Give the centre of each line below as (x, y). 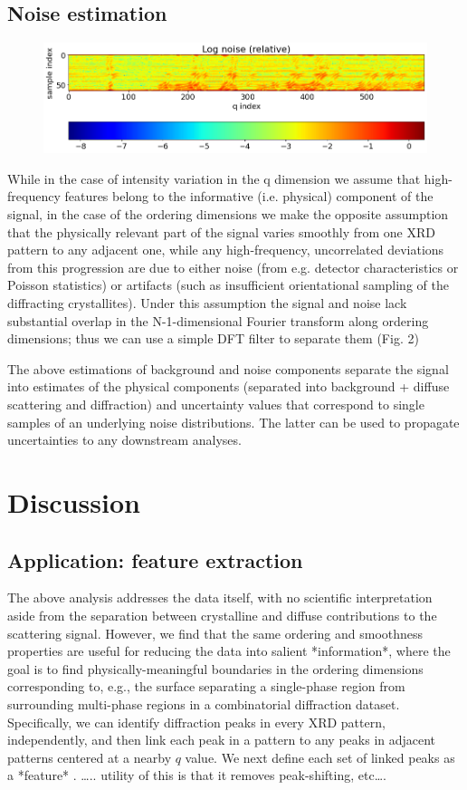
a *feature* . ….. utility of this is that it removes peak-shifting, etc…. (197, 775)
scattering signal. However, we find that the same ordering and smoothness (215, 633)
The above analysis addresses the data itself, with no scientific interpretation (220, 597)
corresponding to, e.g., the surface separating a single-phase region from (206, 686)
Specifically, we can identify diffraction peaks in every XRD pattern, (196, 722)
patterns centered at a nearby (90, 757)
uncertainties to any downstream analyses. (124, 440)
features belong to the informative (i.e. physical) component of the (249, 196)
